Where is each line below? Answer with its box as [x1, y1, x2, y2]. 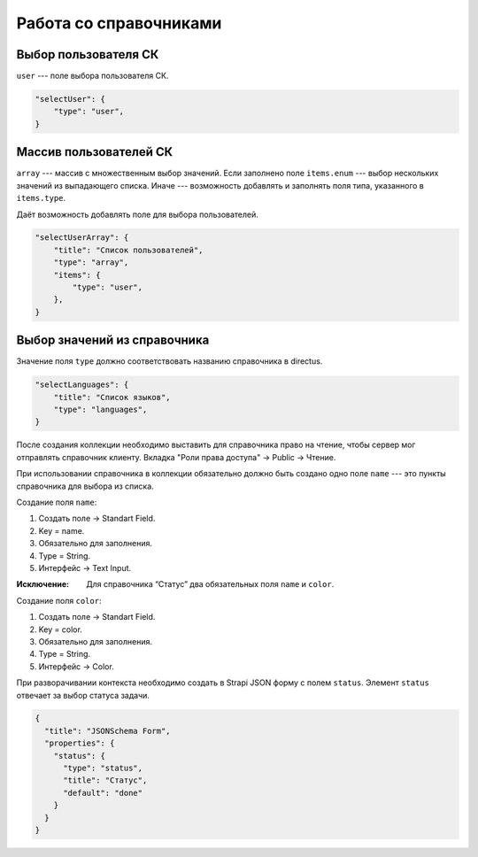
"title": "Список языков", [53, 392, 172, 402]
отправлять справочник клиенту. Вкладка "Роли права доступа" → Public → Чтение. [16, 452, 336, 462]
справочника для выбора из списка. [16, 481, 154, 491]
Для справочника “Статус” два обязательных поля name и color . [86, 579, 335, 590]
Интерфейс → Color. [38, 660, 114, 672]
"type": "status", [63, 763, 143, 774]
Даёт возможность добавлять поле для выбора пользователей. [16, 209, 258, 220]
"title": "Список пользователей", [53, 244, 204, 255]
